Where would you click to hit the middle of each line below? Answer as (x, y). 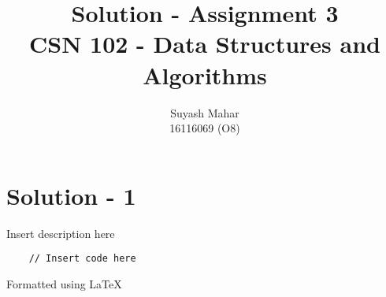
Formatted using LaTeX (64, 283)
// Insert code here (82, 259)
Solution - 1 (71, 195)
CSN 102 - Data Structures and (205, 44)
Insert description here (61, 233)
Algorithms (205, 74)
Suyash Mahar (205, 112)
